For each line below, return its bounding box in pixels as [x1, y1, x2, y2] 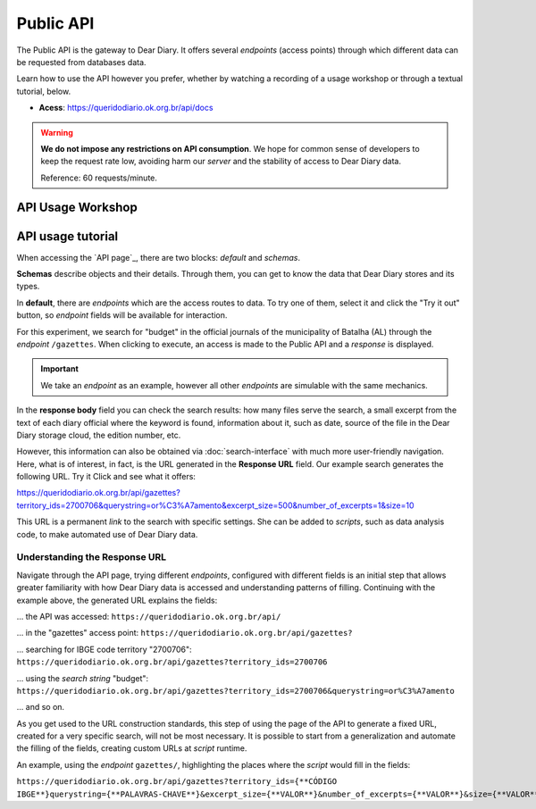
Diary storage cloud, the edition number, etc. [16, 430, 181, 440]
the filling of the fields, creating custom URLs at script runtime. [16, 743, 247, 754]
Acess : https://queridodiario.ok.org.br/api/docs [38, 103, 214, 113]
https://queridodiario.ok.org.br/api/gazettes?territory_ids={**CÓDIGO [16, 777, 338, 787]
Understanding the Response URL [16, 551, 167, 563]
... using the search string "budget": [16, 672, 149, 683]
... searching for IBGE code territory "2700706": [16, 644, 192, 655]
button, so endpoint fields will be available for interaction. [16, 310, 228, 321]
